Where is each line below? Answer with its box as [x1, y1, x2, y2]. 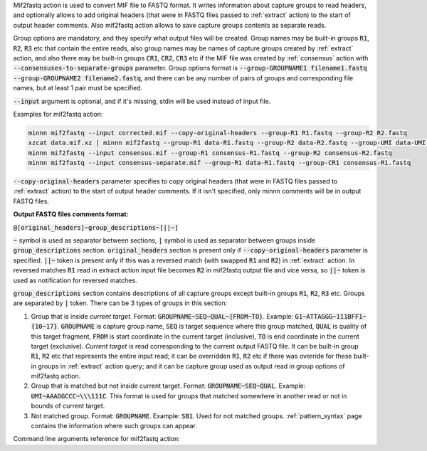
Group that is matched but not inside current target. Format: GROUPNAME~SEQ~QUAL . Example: [31, 381, 306, 391]
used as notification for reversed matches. [13, 276, 138, 285]
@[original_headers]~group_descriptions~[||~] [13, 223, 179, 231]
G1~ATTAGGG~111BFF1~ [295, 312, 367, 320]
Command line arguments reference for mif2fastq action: [13, 435, 181, 443]
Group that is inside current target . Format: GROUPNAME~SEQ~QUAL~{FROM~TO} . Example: [31, 312, 294, 320]
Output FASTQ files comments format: [13, 210, 129, 218]
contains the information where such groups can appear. [31, 422, 198, 430]
